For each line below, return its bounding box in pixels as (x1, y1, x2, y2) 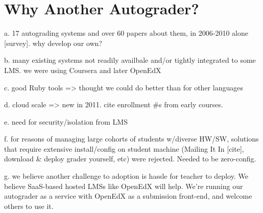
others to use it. (4, 200, 54, 211)
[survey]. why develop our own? (4, 37, 102, 48)
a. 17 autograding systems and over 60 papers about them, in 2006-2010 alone (4, 28, 248, 38)
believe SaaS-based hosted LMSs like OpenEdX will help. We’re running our (4, 180, 243, 191)
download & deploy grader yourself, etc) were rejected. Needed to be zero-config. (4, 153, 256, 164)
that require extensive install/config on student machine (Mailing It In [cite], (4, 143, 244, 154)
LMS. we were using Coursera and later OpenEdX (4, 64, 161, 75)
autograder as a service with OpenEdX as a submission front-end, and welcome (4, 191, 252, 201)
